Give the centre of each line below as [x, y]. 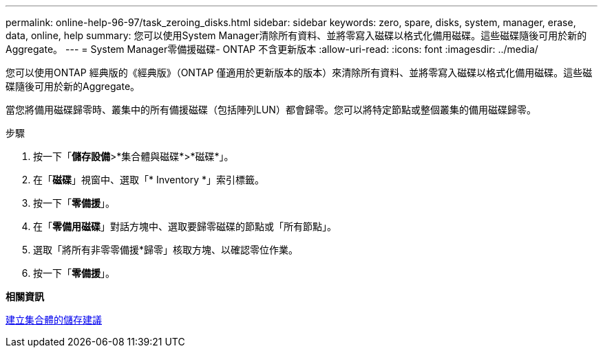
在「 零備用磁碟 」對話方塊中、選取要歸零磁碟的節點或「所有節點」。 [185, 226]
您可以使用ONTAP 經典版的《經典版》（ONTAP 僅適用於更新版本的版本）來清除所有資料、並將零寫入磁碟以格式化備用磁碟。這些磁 [299, 72]
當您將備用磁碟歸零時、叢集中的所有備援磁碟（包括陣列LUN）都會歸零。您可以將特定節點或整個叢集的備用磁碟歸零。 [271, 110]
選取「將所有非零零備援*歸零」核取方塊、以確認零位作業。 [166, 250]
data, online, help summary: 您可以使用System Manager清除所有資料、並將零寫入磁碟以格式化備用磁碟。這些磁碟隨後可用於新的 [296, 35]
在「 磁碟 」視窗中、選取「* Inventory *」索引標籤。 [149, 180]
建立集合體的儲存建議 [54, 320]
